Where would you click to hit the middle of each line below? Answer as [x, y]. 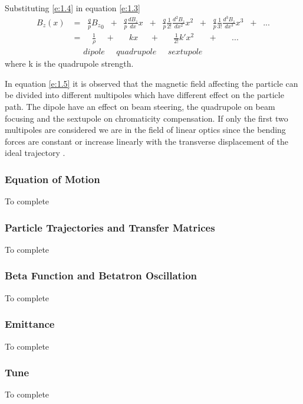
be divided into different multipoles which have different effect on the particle [144, 95]
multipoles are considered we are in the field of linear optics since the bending [145, 130]
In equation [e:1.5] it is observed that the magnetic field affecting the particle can [151, 83]
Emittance [30, 324]
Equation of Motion [52, 179]
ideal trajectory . [35, 153]
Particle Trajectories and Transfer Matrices [110, 227]
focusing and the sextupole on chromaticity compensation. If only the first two [146, 118]
